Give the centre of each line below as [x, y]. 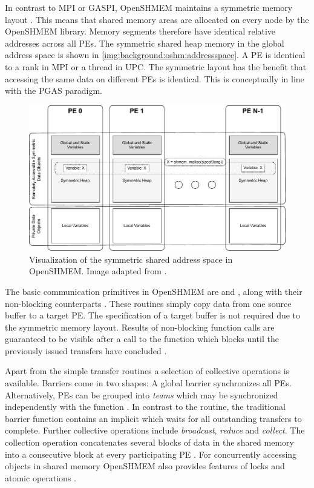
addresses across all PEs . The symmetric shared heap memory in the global [145, 43]
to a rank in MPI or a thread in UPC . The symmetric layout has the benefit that [156, 66]
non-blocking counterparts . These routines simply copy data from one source [148, 303]
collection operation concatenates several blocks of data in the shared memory [149, 442]
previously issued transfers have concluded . [86, 350]
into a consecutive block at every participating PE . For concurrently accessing [151, 454]
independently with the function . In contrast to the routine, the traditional [145, 407]
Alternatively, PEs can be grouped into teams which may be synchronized [142, 394]
